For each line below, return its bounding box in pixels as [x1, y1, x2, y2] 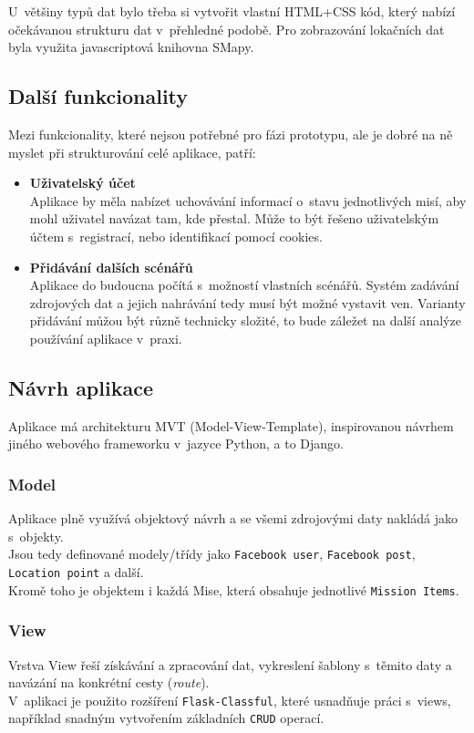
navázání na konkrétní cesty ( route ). [8, 673, 210, 692]
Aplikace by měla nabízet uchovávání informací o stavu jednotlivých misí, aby [29, 191, 467, 210]
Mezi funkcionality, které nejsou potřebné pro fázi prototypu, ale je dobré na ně [8, 124, 453, 143]
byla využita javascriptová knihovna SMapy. [8, 37, 254, 57]
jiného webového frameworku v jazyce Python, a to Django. [8, 434, 344, 453]
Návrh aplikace [8, 373, 153, 401]
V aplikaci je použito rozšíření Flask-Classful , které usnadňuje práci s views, [8, 690, 451, 709]
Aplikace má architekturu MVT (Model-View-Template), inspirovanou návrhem [8, 416, 454, 435]
